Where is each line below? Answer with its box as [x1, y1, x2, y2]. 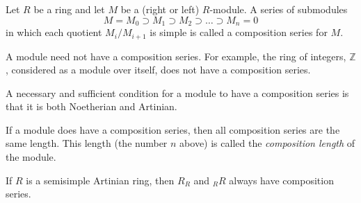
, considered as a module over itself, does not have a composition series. [6, 62, 311, 77]
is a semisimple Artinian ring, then [26, 173, 175, 187]
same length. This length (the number [6, 136, 168, 150]
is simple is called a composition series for [150, 25, 328, 39]
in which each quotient [6, 25, 102, 39]
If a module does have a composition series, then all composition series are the [6, 122, 340, 136]
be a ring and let [33, 2, 105, 16]
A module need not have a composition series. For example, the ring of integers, [6, 48, 346, 63]
